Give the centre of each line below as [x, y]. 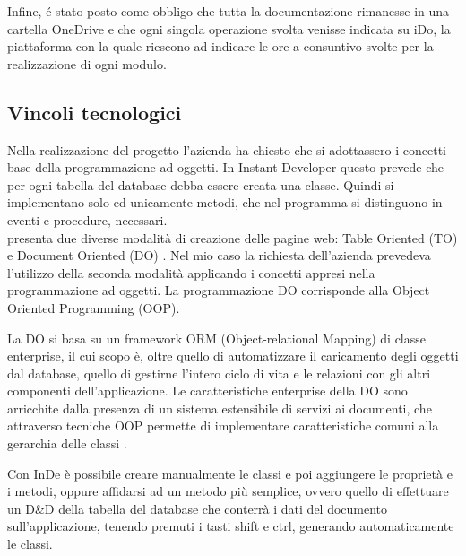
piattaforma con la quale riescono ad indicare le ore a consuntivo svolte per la [220, 46]
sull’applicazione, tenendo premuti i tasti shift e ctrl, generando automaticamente [231, 526]
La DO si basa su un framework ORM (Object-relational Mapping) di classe [216, 338]
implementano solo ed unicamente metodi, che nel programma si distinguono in [225, 202]
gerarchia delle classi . [67, 443]
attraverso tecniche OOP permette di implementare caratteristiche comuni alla [223, 426]
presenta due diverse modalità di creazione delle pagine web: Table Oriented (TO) [233, 237]
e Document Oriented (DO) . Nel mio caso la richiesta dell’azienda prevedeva [219, 255]
